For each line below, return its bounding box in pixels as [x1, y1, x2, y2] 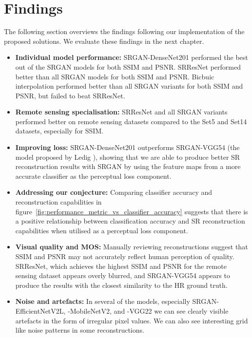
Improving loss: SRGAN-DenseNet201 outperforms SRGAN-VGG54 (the [15, 142, 240, 152]
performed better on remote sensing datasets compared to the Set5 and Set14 [15, 116, 247, 126]
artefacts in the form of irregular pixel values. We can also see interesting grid [15, 315, 248, 325]
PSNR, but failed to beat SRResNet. [15, 90, 125, 100]
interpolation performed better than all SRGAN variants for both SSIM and [15, 81, 243, 91]
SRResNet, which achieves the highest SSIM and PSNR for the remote [15, 261, 227, 271]
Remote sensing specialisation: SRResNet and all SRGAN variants [15, 107, 228, 117]
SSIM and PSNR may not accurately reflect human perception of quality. [15, 251, 234, 261]
